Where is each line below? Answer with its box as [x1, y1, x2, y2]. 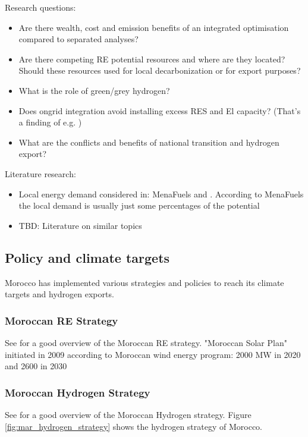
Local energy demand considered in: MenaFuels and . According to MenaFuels [18, 187, 304, 200]
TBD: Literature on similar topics [18, 219, 142, 231]
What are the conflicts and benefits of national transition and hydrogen [18, 136, 279, 148]
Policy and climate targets [5, 248, 170, 266]
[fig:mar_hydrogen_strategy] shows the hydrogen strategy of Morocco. [5, 420, 263, 432]
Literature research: [5, 167, 76, 180]
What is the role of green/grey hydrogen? [18, 84, 170, 96]
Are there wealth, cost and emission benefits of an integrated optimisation [18, 21, 289, 33]
